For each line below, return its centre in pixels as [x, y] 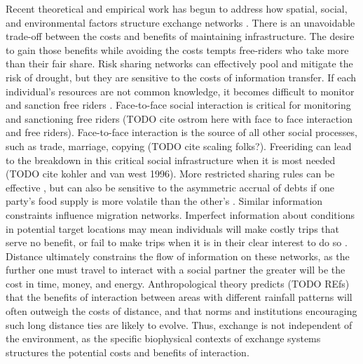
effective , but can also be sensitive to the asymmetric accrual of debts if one [170, 187]
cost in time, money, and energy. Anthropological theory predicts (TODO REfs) [178, 283]
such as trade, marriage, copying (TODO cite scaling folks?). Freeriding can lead [179, 146]
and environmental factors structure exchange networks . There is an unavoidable [180, 22]
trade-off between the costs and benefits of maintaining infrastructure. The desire [180, 36]
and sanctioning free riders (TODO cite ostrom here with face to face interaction [179, 118]
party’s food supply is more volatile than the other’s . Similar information [164, 201]
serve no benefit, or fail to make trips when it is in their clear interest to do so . [177, 242]
